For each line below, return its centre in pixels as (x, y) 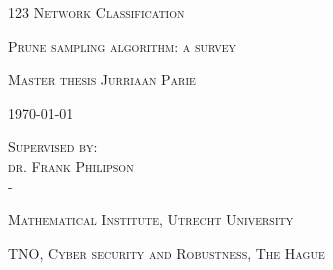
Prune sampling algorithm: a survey (122, 45)
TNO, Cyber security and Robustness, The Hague (166, 252)
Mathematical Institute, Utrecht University (151, 219)
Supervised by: (53, 146)
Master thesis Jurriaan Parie (102, 79)
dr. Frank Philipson (71, 165)
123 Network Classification (96, 12)
